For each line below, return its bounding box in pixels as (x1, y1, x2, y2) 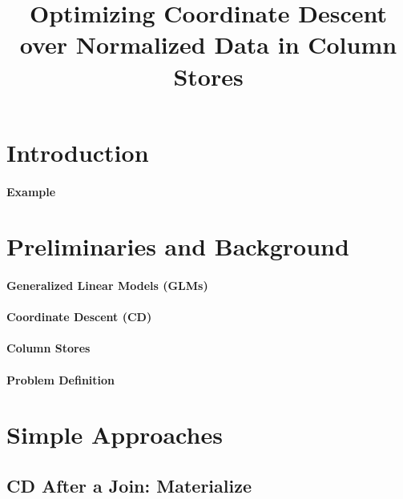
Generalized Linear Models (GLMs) (6, 277, 208, 294)
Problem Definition (6, 371, 115, 388)
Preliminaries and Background (6, 230, 349, 263)
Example (6, 183, 56, 199)
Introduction (6, 135, 149, 168)
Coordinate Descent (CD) (6, 308, 152, 325)
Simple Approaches (6, 418, 223, 451)
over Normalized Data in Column (19, 28, 397, 61)
